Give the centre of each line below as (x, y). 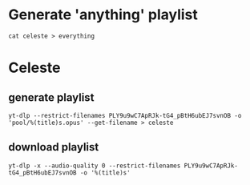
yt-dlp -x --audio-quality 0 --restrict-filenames (95, 166)
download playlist (54, 147)
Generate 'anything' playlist (103, 15)
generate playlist (51, 97)
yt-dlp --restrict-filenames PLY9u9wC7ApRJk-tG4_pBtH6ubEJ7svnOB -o (125, 115)
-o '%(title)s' (105, 173)
